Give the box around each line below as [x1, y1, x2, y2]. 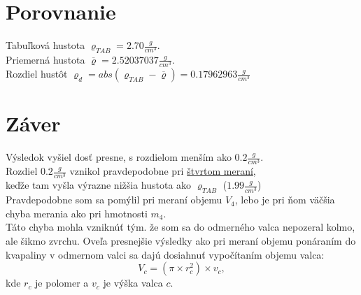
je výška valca [103, 275, 163, 290]
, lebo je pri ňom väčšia [234, 192, 335, 207]
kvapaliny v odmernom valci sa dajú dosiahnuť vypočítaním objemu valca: [6, 247, 325, 261]
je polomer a [35, 275, 89, 290]
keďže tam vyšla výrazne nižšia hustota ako [6, 178, 192, 192]
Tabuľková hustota [6, 38, 85, 52]
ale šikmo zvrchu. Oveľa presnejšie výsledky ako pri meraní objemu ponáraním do [6, 233, 356, 248]
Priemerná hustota [6, 52, 85, 66]
